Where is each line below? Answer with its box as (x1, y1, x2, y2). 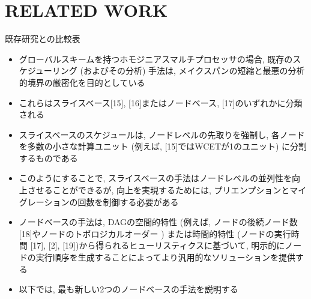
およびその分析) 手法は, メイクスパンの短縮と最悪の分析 (83, 64, 305, 77)
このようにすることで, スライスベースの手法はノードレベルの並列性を (19, 172, 292, 184)
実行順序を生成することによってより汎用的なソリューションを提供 (35, 251, 296, 264)
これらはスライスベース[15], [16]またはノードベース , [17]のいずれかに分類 (19, 96, 303, 109)
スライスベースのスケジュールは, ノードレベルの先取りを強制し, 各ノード (19, 128, 305, 140)
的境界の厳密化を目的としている (19, 76, 145, 88)
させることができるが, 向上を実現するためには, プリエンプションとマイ (27, 184, 307, 196)
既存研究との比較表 (5, 32, 80, 45)
